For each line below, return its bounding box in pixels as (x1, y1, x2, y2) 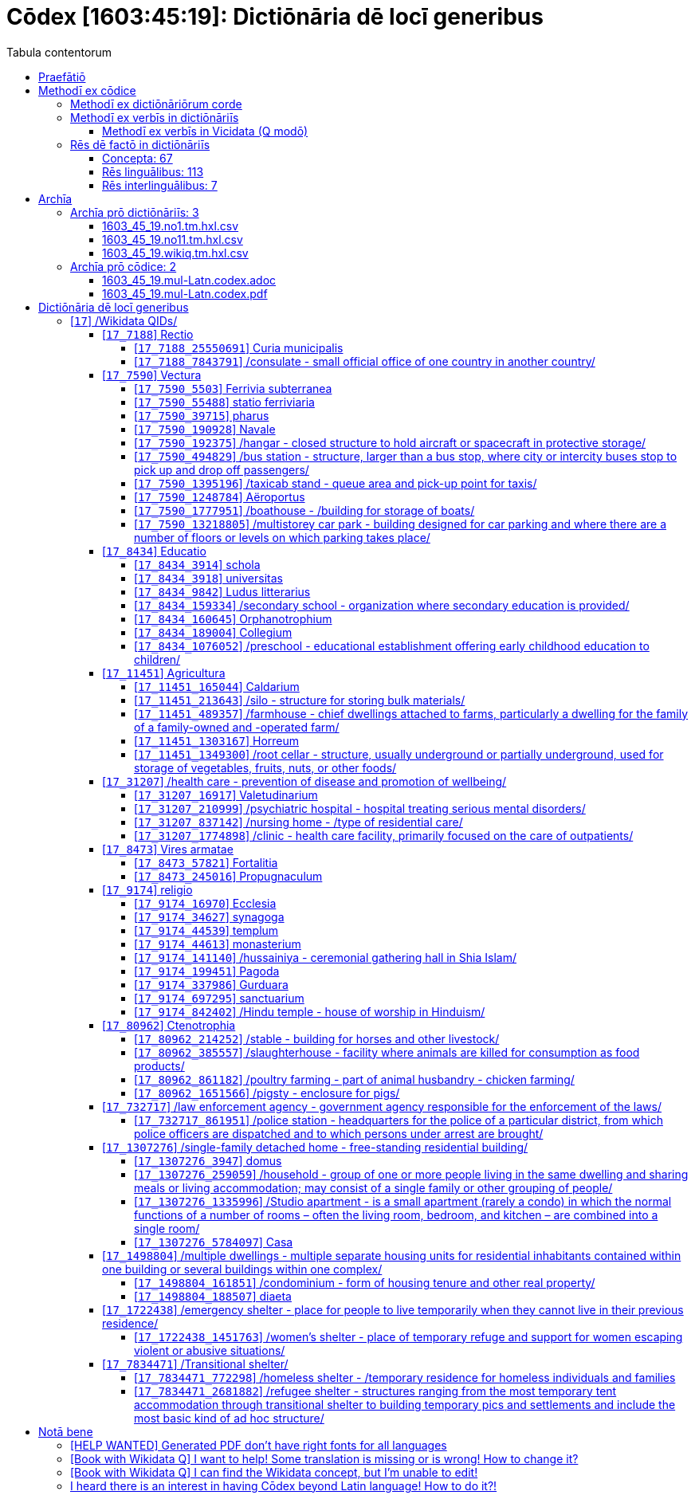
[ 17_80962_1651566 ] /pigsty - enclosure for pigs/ (134, 1085, 400, 1100)
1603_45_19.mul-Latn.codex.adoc (102, 273, 277, 287)
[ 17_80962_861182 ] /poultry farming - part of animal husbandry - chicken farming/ (134, 1072, 575, 1086)
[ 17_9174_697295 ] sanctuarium (134, 991, 304, 1005)
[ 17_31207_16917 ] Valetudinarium (134, 787, 318, 802)
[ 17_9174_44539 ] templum (134, 923, 279, 937)
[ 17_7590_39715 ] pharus (134, 408, 269, 422)
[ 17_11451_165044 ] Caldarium (134, 679, 300, 693)
